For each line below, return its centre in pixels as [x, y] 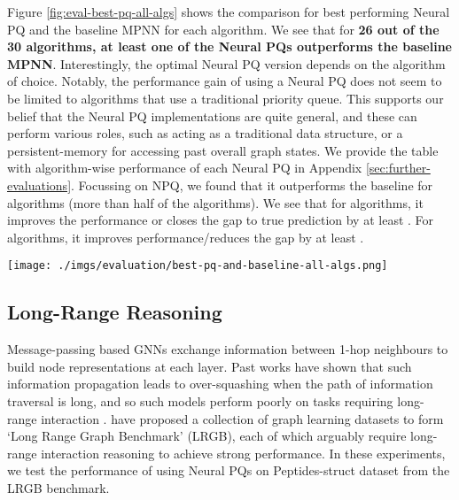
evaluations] [39, 185]
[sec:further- [398, 168]
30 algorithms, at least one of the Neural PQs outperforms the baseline [229, 46]
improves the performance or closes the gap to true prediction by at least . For [221, 220]
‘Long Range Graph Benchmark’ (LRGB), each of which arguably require [207, 436]
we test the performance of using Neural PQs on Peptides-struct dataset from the [229, 470]
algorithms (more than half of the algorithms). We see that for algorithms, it [215, 202]
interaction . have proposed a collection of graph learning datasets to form [242, 418]
